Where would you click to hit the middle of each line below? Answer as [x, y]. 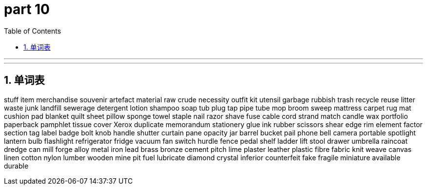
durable [16, 166]
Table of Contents [33, 31]
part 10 [27, 9]
